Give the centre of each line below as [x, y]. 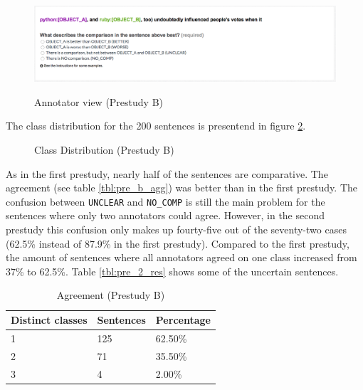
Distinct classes [49, 320]
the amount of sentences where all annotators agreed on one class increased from [181, 257]
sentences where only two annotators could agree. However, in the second [165, 215]
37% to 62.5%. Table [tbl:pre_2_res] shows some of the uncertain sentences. [172, 271]
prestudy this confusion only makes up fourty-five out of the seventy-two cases [176, 230]
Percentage [183, 320]
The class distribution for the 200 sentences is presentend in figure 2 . [156, 126]
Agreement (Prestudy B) [111, 295]
